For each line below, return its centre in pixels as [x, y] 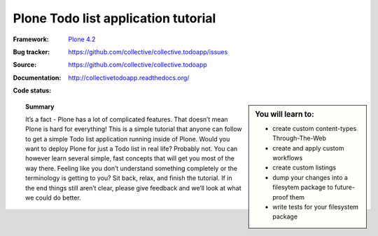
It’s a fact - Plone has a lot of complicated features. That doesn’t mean [127, 119]
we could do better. [54, 198]
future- [344, 187]
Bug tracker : [31, 52]
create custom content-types [315, 128]
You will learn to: [285, 114]
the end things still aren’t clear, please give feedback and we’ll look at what [133, 188]
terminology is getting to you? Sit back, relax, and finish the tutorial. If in [129, 178]
